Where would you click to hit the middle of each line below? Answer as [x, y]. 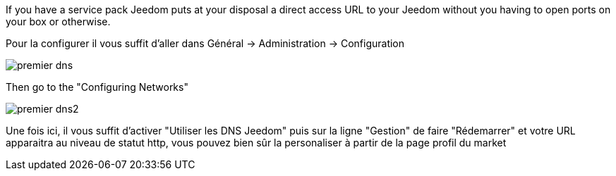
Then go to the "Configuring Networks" [97, 87]
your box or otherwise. [58, 21]
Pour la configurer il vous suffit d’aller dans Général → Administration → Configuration [205, 43]
